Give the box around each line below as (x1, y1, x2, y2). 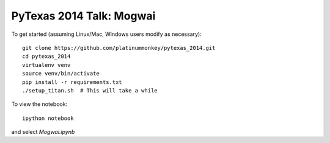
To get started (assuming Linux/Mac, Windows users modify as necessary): (11, 30, 202, 38)
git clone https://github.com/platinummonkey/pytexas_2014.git (22, 44, 216, 51)
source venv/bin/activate (22, 70, 100, 77)
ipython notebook (22, 114, 74, 122)
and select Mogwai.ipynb (11, 128, 75, 136)
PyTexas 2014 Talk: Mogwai (11, 9, 156, 23)
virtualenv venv (22, 61, 71, 68)
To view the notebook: (11, 100, 68, 108)
